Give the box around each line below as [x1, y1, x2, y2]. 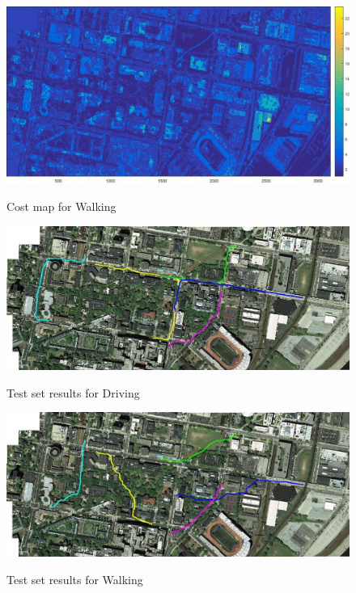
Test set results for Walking [6, 570, 143, 587]
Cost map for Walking [6, 198, 117, 215]
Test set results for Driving [6, 384, 140, 401]
